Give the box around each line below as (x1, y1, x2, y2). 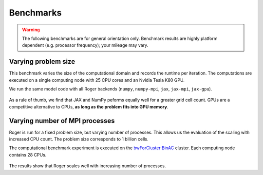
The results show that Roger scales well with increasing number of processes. (9, 163, 166, 169)
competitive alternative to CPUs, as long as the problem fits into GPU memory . (9, 104, 169, 109)
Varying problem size (9, 57, 75, 66)
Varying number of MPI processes (9, 117, 115, 125)
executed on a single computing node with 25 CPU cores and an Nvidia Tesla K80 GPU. (9, 77, 185, 83)
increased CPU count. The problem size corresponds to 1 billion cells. (9, 136, 149, 142)
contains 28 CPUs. (9, 152, 47, 157)
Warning (22, 27, 40, 33)
